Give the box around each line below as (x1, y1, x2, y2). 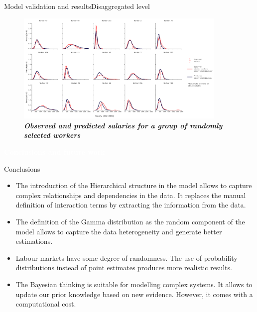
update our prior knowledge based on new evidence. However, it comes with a (15, 289, 253, 299)
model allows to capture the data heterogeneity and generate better (15, 226, 222, 236)
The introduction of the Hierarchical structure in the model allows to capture (15, 180, 252, 191)
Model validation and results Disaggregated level (4, 1, 150, 11)
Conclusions (4, 163, 40, 174)
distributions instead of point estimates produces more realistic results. (15, 262, 232, 273)
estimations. (15, 236, 53, 246)
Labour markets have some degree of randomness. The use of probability (15, 252, 238, 263)
